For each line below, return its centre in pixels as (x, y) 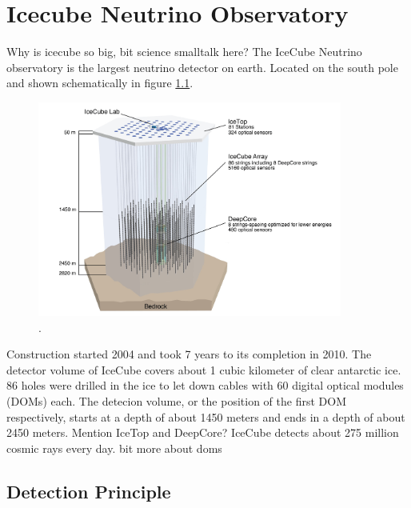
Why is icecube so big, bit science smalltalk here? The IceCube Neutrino (184, 52)
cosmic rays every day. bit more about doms (114, 448)
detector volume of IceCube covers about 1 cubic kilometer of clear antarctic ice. (204, 369)
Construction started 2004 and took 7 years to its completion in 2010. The (189, 354)
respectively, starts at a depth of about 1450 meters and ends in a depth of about (206, 416)
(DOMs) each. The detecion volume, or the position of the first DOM (176, 400)
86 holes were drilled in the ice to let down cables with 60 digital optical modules (205, 385)
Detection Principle (89, 491)
